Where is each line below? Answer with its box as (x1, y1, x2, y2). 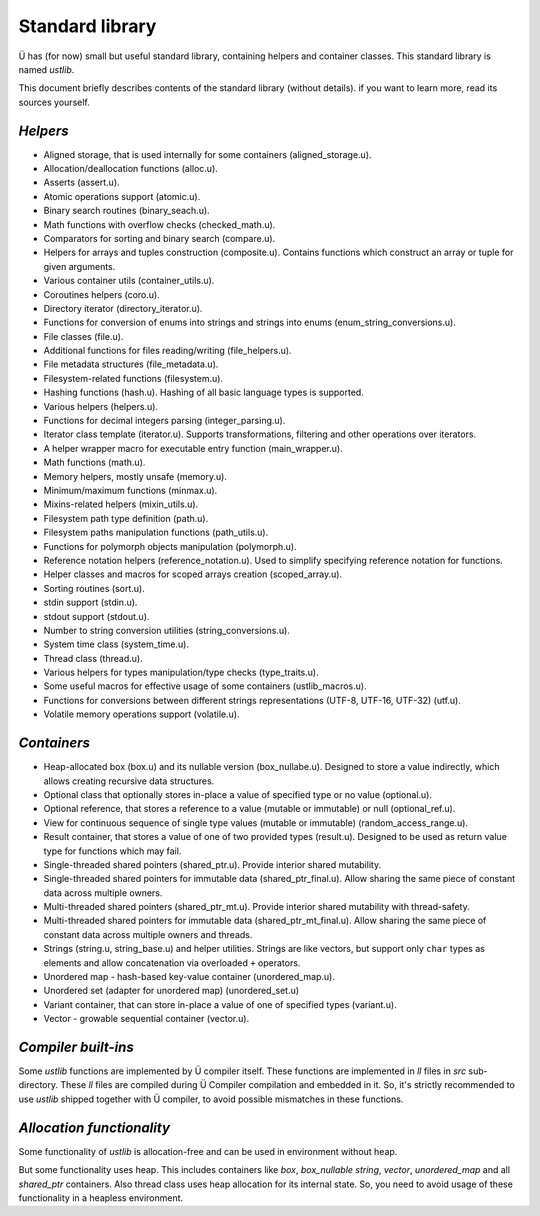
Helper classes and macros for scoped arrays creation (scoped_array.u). (43, 568, 343, 580)
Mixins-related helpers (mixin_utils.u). (43, 498, 199, 510)
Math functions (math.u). (43, 456, 146, 469)
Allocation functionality (18, 1119, 170, 1136)
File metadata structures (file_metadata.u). (43, 358, 219, 370)
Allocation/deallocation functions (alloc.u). (43, 163, 219, 175)
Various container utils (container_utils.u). (43, 275, 215, 287)
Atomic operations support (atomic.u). (43, 190, 201, 202)
